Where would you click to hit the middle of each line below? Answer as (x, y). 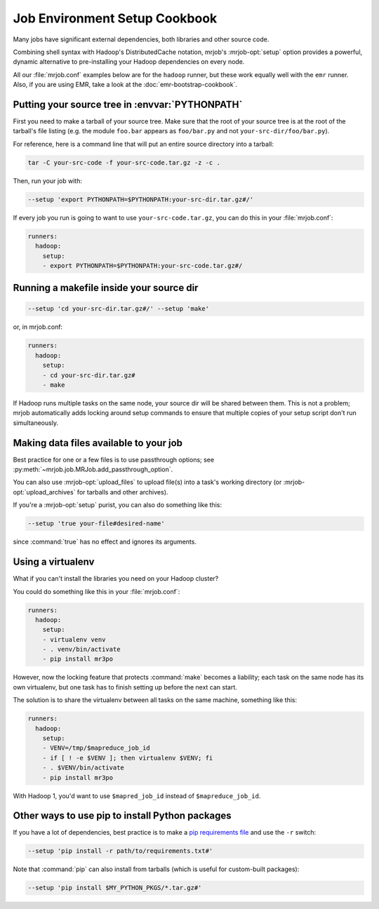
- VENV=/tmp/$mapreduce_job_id (96, 748)
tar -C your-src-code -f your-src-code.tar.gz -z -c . (124, 162)
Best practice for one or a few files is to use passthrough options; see (113, 459)
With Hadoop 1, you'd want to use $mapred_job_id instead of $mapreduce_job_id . (137, 795)
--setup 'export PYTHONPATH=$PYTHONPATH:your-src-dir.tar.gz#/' (141, 199)
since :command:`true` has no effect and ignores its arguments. (105, 542)
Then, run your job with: (47, 181)
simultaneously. (36, 423)
